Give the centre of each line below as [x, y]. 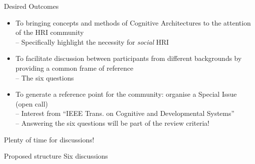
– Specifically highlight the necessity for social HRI [92, 41]
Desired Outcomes [31, 6]
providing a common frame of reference [74, 68]
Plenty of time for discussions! [49, 139]
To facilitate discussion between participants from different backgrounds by [128, 58]
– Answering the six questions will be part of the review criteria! [113, 123]
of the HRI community [50, 32]
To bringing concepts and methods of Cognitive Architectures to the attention [133, 22]
